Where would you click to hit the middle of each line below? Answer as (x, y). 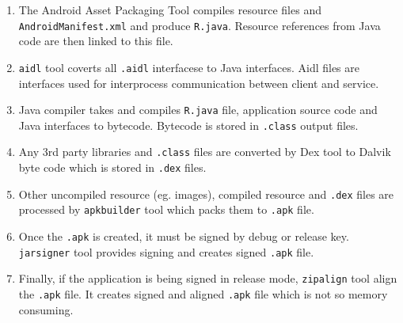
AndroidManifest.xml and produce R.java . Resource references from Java (200, 25)
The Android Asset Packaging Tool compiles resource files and (170, 9)
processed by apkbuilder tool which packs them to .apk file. (166, 209)
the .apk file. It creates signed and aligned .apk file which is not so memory (203, 294)
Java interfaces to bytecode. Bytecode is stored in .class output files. (188, 125)
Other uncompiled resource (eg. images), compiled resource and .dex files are (206, 194)
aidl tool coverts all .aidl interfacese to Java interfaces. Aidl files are (189, 67)
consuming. (46, 309)
